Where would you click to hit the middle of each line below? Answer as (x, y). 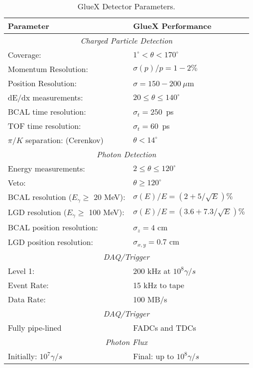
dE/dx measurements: (46, 97)
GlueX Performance (172, 26)
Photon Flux (126, 342)
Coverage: (25, 55)
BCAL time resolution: (47, 111)
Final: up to (153, 356)
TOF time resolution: (45, 126)
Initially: (23, 356)
